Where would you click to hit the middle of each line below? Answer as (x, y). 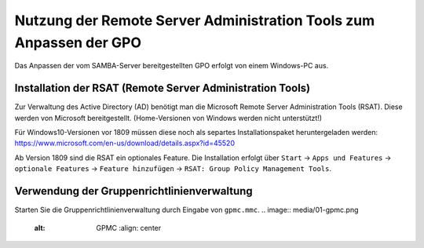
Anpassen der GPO (78, 42)
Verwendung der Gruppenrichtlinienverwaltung (133, 191)
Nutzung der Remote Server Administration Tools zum (195, 20)
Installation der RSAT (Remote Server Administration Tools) (163, 88)
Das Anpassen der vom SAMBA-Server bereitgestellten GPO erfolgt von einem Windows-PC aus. (172, 66)
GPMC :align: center (129, 228)
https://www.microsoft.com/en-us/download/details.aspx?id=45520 (125, 143)
